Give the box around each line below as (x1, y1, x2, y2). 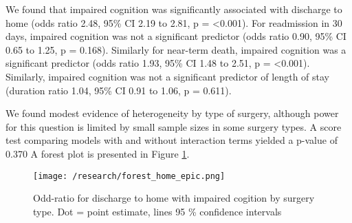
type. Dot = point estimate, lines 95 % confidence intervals (33, 204, 282, 218)
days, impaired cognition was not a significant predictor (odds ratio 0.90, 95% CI (5, 29, 346, 43)
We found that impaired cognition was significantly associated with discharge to (5, 2, 342, 16)
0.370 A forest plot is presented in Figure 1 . (5, 146, 190, 160)
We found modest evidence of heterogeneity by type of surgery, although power (5, 106, 339, 120)
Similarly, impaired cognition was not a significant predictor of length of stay (5, 69, 329, 83)
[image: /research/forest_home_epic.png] (33, 171, 225, 181)
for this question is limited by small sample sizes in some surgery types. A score (5, 119, 342, 134)
